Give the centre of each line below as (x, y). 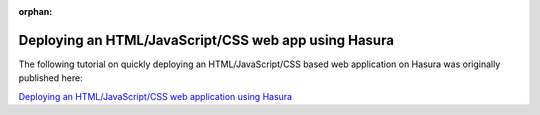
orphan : (35, 11)
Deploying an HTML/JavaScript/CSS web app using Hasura (206, 40)
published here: (51, 78)
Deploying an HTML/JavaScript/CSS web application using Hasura (155, 96)
